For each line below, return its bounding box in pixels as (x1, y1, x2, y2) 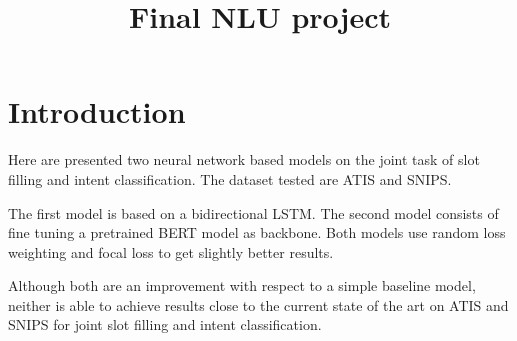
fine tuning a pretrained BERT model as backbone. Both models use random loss (8, 222, 506, 243)
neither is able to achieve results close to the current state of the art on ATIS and (8, 294, 509, 315)
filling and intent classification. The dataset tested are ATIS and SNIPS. (8, 168, 452, 189)
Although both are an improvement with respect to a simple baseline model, (8, 275, 476, 296)
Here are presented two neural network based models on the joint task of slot (8, 149, 480, 170)
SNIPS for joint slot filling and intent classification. (8, 314, 322, 335)
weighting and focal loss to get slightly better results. (8, 241, 334, 262)
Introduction (8, 91, 186, 132)
